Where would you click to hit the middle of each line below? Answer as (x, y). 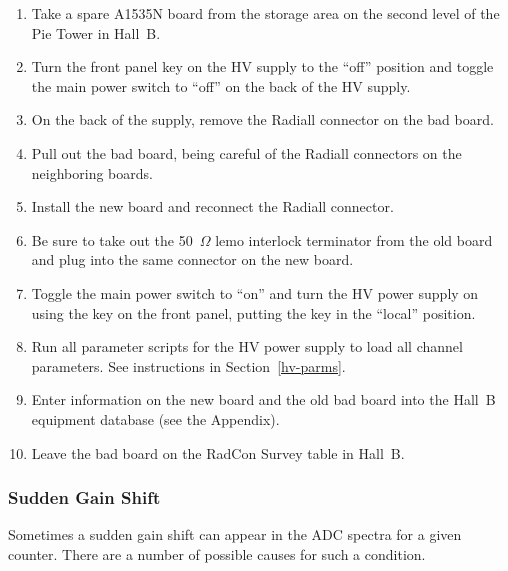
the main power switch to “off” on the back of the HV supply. (221, 85)
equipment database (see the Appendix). (155, 418)
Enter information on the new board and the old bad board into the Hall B (263, 399)
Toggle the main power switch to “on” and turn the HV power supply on (255, 292)
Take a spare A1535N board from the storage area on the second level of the (265, 13)
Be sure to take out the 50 (112, 239)
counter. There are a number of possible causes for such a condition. (217, 553)
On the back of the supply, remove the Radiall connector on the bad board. (262, 119)
